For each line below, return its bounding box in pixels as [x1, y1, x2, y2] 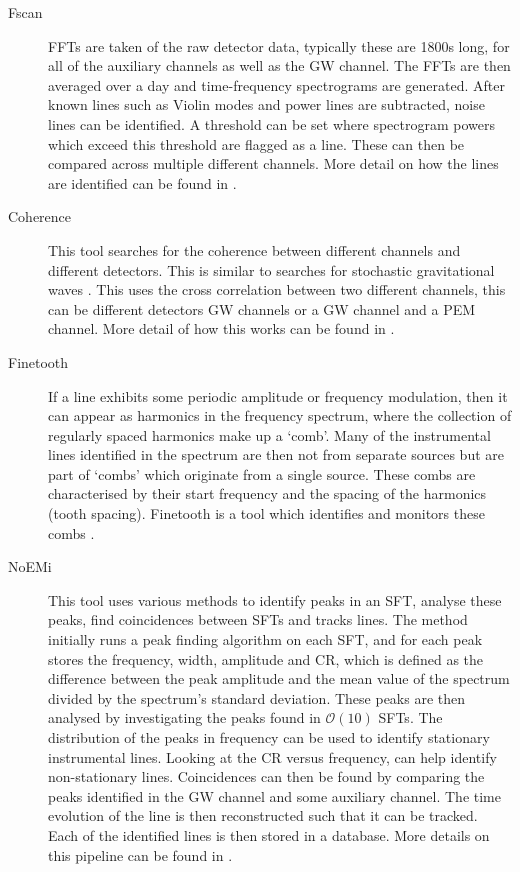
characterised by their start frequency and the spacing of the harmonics [48, 483, 487, 504]
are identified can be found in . [48, 172, 237, 193]
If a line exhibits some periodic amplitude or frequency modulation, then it [48, 385, 508, 406]
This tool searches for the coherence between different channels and [48, 239, 461, 260]
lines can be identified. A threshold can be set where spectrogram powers [48, 113, 495, 134]
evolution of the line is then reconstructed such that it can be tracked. [48, 805, 478, 826]
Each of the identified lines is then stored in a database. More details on [48, 824, 490, 845]
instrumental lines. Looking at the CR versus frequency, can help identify [48, 746, 497, 767]
